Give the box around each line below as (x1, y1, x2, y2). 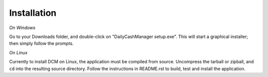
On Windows (9, 25, 36, 31)
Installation (9, 7, 57, 18)
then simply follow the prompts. (9, 40, 74, 46)
